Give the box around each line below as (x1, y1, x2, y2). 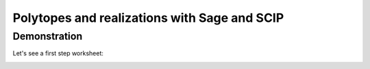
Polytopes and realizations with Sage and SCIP (12, 10, 284, 25)
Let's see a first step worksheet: (12, 49, 104, 57)
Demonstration (12, 30, 83, 42)
